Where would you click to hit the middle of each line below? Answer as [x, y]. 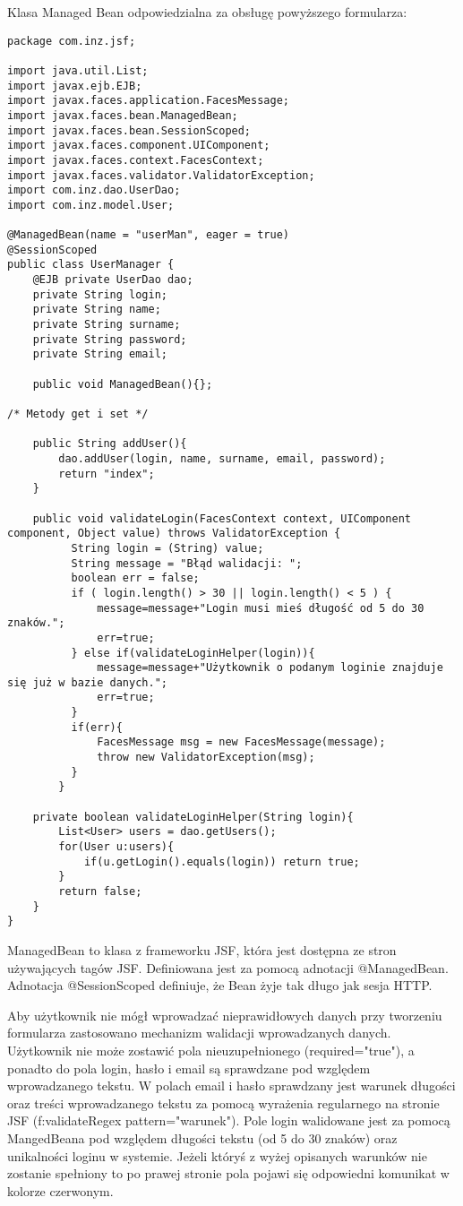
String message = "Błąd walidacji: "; [187, 563]
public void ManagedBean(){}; [123, 384]
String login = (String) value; [167, 548]
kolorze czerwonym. [60, 1190]
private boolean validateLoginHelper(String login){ [193, 817]
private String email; [100, 354]
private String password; [110, 339]
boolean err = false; [135, 578]
